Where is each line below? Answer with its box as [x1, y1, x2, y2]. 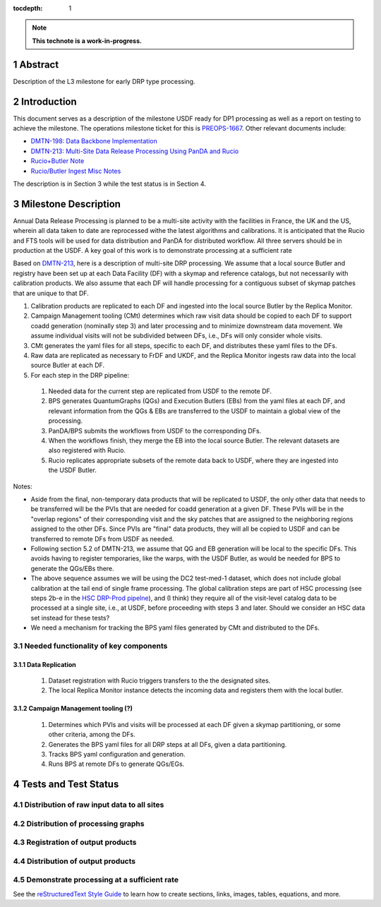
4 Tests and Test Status [13, 779, 119, 791]
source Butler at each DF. [30, 361, 105, 370]
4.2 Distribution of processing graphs [13, 819, 145, 829]
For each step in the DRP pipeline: [30, 371, 130, 379]
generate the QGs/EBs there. [30, 564, 114, 572]
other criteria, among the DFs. [48, 731, 135, 739]
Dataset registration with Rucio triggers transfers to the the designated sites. [48, 676, 271, 685]
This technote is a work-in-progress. [32, 36, 143, 45]
